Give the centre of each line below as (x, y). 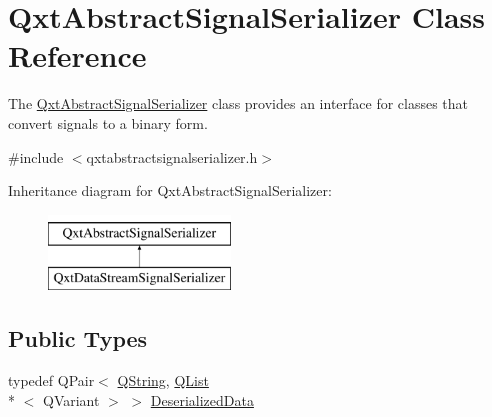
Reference (77, 55)
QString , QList (163, 380)
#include (36, 156)
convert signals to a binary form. (108, 122)
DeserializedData (202, 399)
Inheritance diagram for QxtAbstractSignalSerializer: (170, 190)
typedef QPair (51, 380)
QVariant (71, 399)
